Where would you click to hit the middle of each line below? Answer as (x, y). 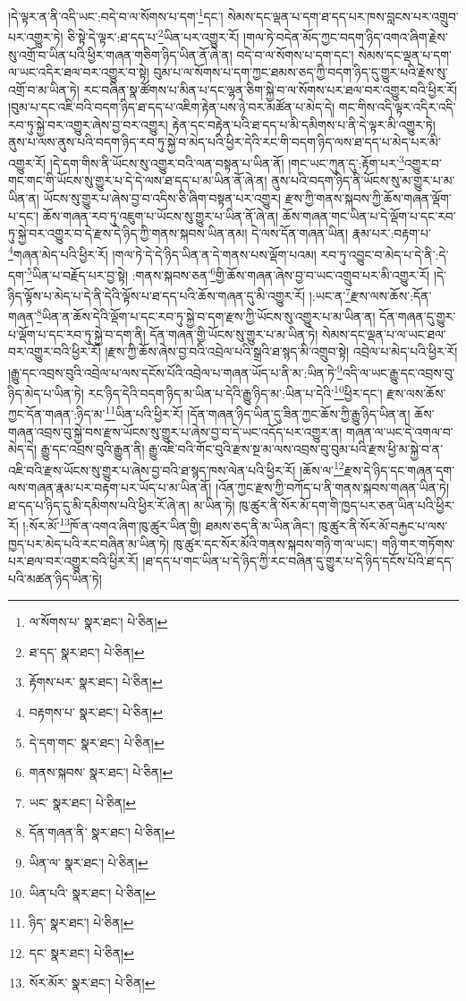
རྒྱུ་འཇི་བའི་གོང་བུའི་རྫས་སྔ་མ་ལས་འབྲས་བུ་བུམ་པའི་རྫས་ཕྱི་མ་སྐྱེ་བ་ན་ (296, 449)
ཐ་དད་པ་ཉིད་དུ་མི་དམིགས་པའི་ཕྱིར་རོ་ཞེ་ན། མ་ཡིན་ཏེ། (122, 505)
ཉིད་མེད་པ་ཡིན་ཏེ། (46, 393)
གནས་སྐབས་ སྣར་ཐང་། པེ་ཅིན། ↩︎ (101, 772)
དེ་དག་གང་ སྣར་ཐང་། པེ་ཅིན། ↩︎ (97, 742)
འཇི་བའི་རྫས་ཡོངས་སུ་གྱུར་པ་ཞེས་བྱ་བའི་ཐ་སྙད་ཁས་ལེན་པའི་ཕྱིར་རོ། (152, 470)
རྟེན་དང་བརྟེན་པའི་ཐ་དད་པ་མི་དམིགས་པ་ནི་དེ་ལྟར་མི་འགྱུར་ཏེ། (304, 124)
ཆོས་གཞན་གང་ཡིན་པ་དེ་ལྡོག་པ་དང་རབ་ (369, 215)
